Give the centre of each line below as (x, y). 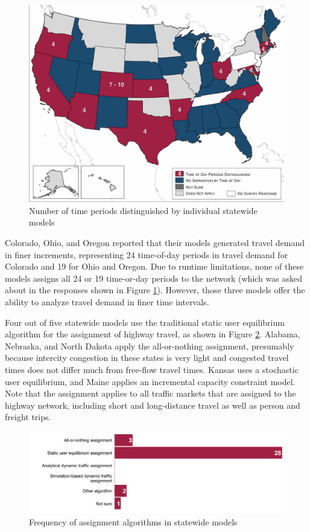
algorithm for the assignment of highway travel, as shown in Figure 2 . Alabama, (153, 334)
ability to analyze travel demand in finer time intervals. (107, 302)
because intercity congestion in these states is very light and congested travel (147, 358)
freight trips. (28, 417)
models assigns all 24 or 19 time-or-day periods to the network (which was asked (153, 278)
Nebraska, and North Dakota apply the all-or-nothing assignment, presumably (150, 345)
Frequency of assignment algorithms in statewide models (133, 521)
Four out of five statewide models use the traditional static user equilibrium (145, 322)
